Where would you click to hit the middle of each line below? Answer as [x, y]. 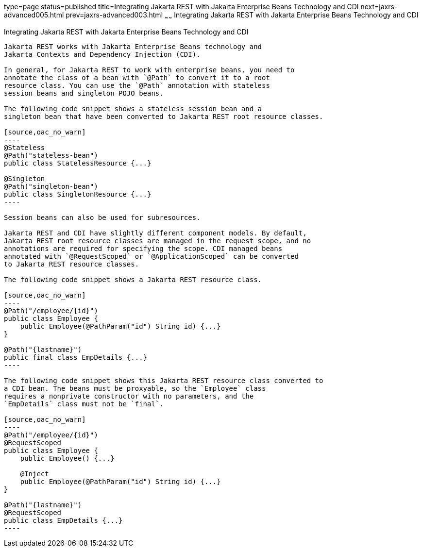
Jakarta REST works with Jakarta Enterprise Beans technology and [133, 46]
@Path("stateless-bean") [51, 155]
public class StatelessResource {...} [78, 163]
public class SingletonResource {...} [78, 194]
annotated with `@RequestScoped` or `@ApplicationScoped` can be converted [151, 256]
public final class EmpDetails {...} [76, 357]
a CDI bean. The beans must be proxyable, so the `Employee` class [135, 388]
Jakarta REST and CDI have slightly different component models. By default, [155, 233]
